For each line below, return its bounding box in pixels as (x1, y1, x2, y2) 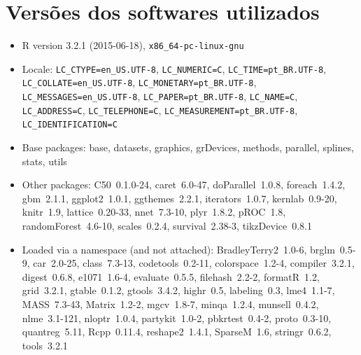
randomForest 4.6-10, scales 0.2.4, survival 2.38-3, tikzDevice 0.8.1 (22, 218, 312, 233)
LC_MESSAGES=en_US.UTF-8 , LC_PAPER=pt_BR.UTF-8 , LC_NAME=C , (22, 89, 298, 104)
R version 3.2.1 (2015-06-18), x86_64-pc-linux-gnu (22, 38, 244, 53)
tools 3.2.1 (22, 337, 68, 352)
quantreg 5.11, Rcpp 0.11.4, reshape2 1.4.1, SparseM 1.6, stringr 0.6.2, (22, 324, 332, 339)
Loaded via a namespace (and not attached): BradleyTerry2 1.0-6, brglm (22, 242, 335, 256)
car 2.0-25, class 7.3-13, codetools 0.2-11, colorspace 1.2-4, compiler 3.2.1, (33, 256, 355, 270)
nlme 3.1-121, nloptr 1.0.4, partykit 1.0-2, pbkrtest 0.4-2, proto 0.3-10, (22, 310, 332, 325)
